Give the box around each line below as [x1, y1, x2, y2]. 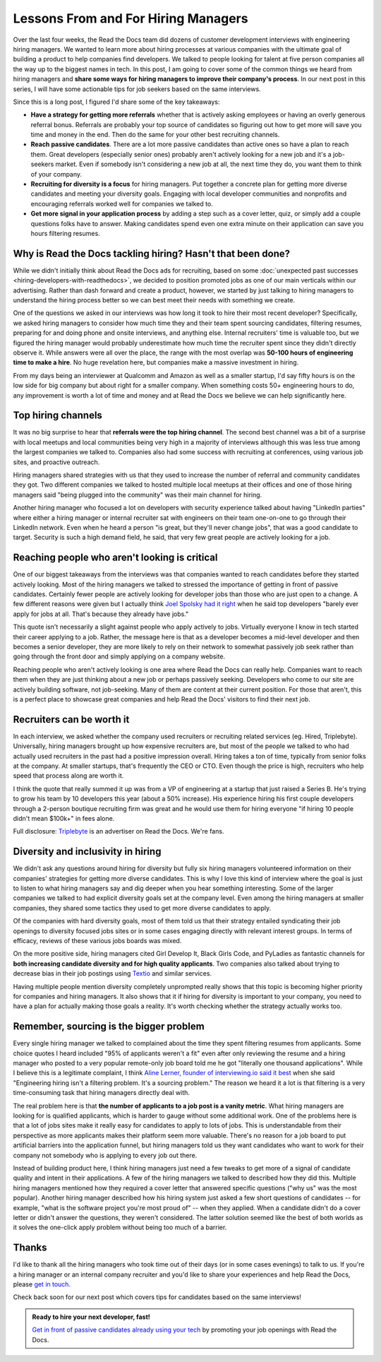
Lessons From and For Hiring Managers [13, 11, 248, 26]
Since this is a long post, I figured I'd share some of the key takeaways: [13, 97, 220, 106]
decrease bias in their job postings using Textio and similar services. [13, 969, 212, 978]
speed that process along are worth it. [13, 771, 124, 780]
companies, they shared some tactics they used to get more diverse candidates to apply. [13, 904, 272, 912]
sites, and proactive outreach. [13, 458, 100, 466]
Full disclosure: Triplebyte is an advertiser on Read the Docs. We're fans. [13, 827, 224, 836]
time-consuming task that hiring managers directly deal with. [13, 1089, 190, 1097]
